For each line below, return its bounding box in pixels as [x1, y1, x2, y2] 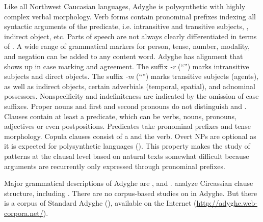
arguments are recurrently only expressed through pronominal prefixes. [4, 160, 225, 171]
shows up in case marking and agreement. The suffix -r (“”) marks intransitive [4, 61, 249, 71]
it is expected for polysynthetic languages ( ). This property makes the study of [4, 141, 250, 151]
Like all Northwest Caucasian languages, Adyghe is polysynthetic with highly [4, 1, 246, 11]
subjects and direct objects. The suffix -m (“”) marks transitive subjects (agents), [4, 71, 259, 81]
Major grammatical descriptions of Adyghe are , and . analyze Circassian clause [4, 178, 253, 188]
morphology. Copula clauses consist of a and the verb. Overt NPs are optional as [4, 130, 256, 141]
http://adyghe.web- [196, 198, 257, 208]
